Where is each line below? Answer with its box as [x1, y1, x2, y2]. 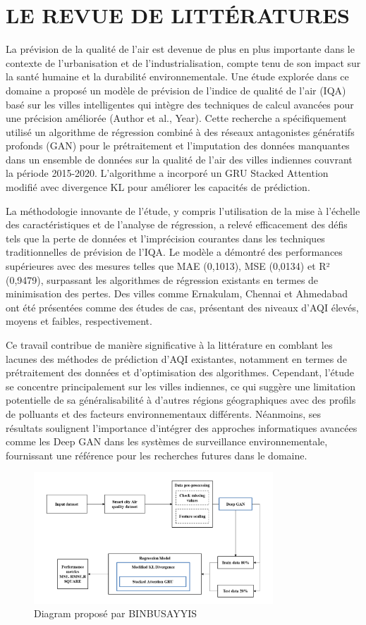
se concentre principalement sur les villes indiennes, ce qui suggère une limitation [6, 378, 356, 393]
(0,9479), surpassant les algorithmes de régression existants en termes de [6, 272, 319, 287]
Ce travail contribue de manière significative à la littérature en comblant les [6, 338, 333, 352]
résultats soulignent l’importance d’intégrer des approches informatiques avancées [6, 420, 358, 435]
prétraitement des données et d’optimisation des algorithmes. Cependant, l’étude [6, 365, 355, 380]
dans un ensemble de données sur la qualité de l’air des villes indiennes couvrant [6, 151, 353, 166]
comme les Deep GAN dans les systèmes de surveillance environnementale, [6, 434, 328, 449]
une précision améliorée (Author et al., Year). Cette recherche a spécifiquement [6, 111, 347, 125]
